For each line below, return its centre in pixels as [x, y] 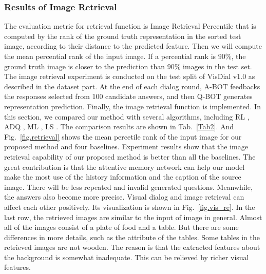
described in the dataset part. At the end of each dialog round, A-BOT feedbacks [132, 86]
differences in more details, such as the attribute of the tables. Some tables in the [132, 237]
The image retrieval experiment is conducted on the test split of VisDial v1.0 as [130, 76]
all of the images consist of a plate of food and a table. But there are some [121, 227]
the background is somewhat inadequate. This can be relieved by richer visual [127, 257]
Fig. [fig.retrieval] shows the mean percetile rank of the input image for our [123, 136]
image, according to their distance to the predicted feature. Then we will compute [133, 46]
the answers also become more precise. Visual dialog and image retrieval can [124, 197]
